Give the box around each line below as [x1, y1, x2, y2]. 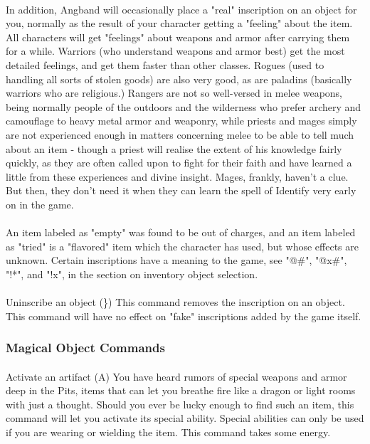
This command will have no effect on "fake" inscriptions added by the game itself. [6, 308, 361, 323]
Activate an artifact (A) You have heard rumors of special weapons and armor [6, 369, 347, 384]
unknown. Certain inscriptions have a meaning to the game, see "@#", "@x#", [6, 253, 347, 268]
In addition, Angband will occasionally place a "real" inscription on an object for [6, 1, 357, 16]
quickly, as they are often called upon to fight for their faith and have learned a [6, 155, 352, 170]
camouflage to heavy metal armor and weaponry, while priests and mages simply [6, 113, 357, 128]
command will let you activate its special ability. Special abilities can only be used [6, 411, 364, 425]
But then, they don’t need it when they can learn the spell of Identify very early [6, 183, 356, 198]
